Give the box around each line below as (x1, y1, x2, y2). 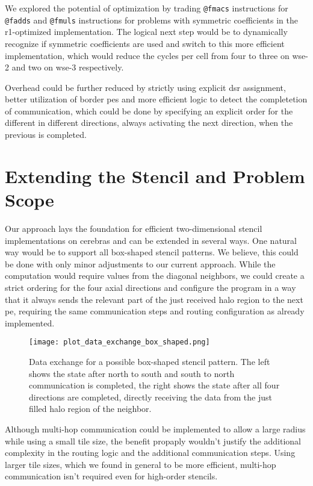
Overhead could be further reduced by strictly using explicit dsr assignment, (5, 81, 286, 93)
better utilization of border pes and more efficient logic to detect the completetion (5, 93, 308, 105)
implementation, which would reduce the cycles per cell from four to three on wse (5, 49, 306, 61)
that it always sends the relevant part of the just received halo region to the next (5, 293, 303, 305)
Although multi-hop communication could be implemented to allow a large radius (5, 422, 306, 435)
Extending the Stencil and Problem (5, 163, 305, 188)
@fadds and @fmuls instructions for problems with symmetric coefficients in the (5, 13, 298, 26)
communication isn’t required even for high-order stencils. (5, 470, 218, 482)
